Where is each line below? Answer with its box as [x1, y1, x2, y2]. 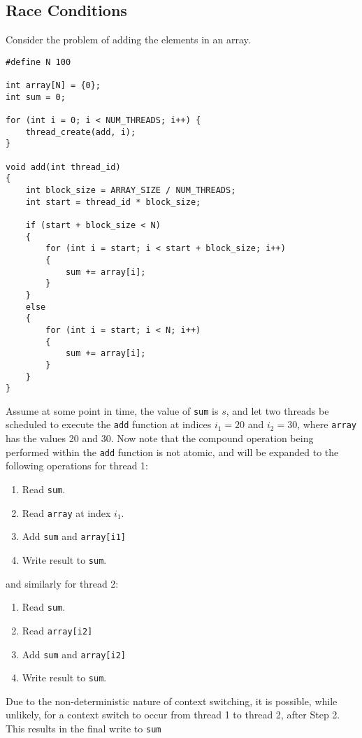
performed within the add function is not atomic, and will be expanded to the [6, 444, 339, 459]
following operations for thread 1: [6, 458, 149, 473]
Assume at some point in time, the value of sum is [6, 403, 219, 418]
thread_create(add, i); [25, 127, 136, 137]
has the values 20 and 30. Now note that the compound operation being [6, 431, 314, 446]
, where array [297, 417, 357, 432]
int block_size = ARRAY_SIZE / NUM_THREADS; [25, 185, 236, 196]
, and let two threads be [226, 403, 329, 418]
